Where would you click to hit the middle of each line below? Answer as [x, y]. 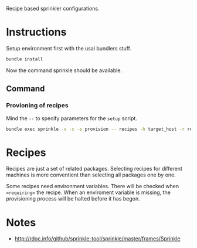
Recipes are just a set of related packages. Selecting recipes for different [94, 169]
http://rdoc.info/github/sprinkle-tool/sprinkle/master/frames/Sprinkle [97, 239]
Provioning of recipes [37, 106]
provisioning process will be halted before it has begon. [73, 199]
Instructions [36, 32]
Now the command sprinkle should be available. [64, 70]
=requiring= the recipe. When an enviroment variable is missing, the [89, 192]
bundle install [25, 59]
